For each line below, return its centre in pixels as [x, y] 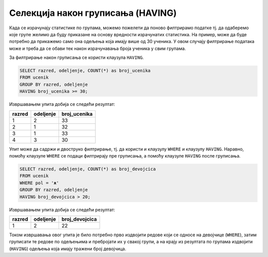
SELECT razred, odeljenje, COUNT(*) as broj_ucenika [85, 71]
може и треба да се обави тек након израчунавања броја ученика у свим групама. [98, 48]
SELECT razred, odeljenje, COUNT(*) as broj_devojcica [88, 169]
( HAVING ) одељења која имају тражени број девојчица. [68, 249]
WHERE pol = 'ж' [39, 183]
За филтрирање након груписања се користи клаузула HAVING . [76, 57]
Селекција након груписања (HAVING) [93, 13]
